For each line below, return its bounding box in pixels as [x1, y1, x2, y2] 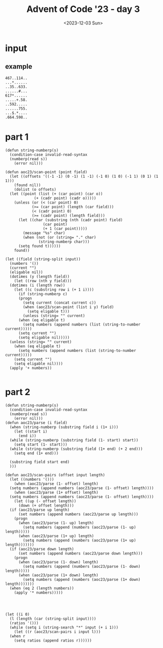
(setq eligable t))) [27, 309, 70, 314]
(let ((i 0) [5, 612, 30, 617]
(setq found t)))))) [18, 243, 61, 248]
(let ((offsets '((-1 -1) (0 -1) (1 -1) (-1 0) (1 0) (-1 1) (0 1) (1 [9, 174, 159, 179]
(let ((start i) [14, 429, 48, 434]
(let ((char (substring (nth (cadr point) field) [18, 217, 123, 222]
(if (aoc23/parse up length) [9, 507, 70, 512]
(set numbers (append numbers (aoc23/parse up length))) [18, 512, 139, 517]
